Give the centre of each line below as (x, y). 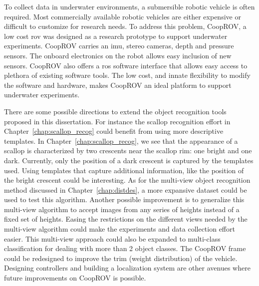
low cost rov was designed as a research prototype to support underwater (116, 36)
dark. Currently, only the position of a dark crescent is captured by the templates (129, 160)
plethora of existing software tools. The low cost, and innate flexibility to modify (127, 75)
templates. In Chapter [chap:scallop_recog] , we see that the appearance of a (121, 141)
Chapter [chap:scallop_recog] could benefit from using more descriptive (114, 131)
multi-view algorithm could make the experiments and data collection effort (120, 229)
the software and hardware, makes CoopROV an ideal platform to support (118, 85)
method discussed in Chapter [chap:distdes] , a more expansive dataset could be (126, 189)
